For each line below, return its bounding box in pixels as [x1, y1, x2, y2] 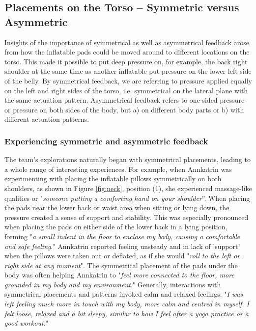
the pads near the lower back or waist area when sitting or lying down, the [4, 202, 229, 213]
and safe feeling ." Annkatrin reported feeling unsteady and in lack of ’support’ [4, 241, 240, 251]
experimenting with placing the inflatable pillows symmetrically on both [4, 173, 222, 184]
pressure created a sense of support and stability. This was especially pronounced [4, 212, 249, 222]
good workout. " [4, 318, 49, 328]
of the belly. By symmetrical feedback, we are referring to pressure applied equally [4, 75, 252, 85]
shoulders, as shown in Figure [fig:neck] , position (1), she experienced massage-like [4, 183, 252, 193]
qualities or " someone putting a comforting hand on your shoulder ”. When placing [4, 193, 250, 203]
